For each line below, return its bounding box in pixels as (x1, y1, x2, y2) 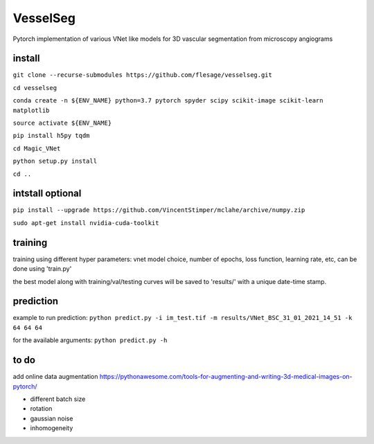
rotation (30, 405, 53, 413)
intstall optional (12, 188, 82, 199)
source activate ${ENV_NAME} (12, 119, 112, 127)
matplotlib (12, 106, 50, 114)
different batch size (30, 395, 86, 403)
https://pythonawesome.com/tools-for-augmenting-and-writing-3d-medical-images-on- (99, 373, 353, 381)
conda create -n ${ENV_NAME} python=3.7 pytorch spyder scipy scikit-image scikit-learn (12, 97, 323, 105)
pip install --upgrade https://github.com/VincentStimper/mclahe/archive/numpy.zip (12, 206, 305, 214)
